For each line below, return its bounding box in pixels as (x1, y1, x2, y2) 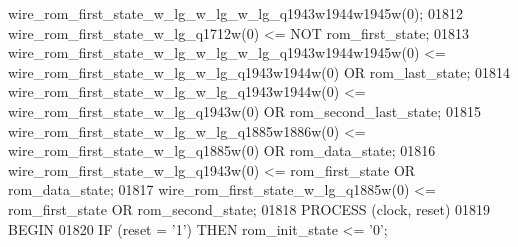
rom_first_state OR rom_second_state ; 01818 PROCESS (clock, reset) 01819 (8, 198, 491, 219)
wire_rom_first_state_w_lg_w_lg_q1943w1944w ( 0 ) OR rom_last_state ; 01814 (8, 61, 510, 82)
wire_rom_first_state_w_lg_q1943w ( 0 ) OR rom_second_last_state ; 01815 (8, 100, 481, 121)
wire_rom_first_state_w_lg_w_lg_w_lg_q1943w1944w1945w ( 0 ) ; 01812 (8, 3, 463, 23)
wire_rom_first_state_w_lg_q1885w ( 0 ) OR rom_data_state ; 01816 (8, 140, 436, 161)
